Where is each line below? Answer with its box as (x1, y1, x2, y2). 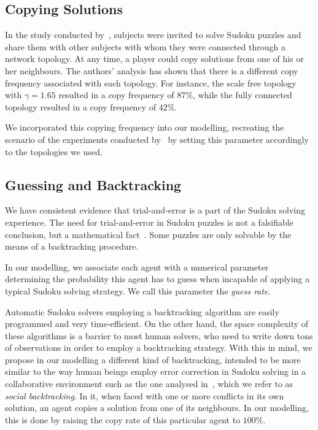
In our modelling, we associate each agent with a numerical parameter (5, 260, 269, 273)
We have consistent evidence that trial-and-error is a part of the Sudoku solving (5, 204, 305, 217)
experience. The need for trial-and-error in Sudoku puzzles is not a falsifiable (5, 215, 293, 228)
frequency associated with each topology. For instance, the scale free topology (5, 76, 297, 89)
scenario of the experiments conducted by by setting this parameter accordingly (5, 132, 309, 145)
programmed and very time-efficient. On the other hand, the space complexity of (5, 317, 309, 330)
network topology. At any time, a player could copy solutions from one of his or (5, 52, 304, 65)
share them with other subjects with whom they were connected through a (5, 40, 285, 53)
